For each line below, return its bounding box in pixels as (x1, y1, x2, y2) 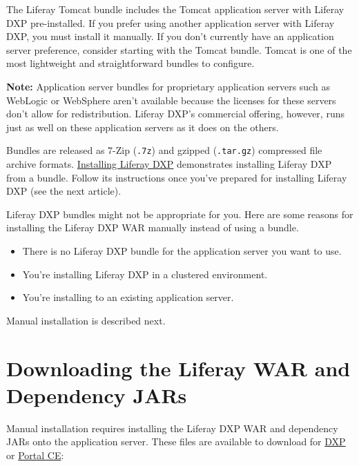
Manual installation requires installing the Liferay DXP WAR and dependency (6, 420, 338, 435)
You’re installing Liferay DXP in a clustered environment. (22, 266, 268, 281)
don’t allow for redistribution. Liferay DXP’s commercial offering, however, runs (6, 106, 345, 121)
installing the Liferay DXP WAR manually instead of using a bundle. (6, 220, 299, 235)
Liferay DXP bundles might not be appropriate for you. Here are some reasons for (6, 206, 353, 221)
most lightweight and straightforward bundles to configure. (6, 56, 255, 70)
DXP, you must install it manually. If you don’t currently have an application (6, 29, 334, 43)
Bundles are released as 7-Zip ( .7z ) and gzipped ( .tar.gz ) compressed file (6, 143, 322, 157)
